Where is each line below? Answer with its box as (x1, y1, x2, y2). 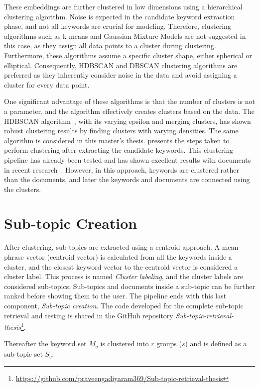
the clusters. (4, 184, 41, 194)
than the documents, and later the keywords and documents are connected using (4, 174, 250, 185)
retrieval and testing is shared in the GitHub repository (4, 310, 173, 320)
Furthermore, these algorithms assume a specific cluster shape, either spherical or (4, 50, 253, 60)
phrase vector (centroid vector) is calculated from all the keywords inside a (4, 252, 232, 262)
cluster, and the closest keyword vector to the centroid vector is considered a (4, 261, 238, 272)
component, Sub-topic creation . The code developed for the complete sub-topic (4, 300, 244, 310)
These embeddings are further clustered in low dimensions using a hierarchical (4, 1, 243, 11)
